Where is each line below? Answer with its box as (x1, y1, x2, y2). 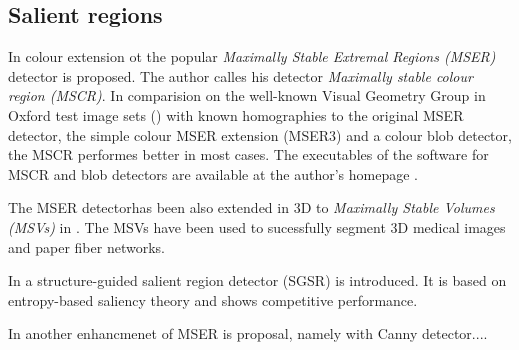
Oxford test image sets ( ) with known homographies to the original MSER (8, 104, 464, 125)
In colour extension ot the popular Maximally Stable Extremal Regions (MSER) (8, 46, 496, 67)
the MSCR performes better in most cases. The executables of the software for (8, 144, 489, 165)
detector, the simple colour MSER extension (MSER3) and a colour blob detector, (8, 124, 512, 145)
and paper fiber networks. (8, 236, 165, 257)
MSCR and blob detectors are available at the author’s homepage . (8, 163, 418, 184)
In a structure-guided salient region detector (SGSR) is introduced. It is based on (8, 270, 507, 291)
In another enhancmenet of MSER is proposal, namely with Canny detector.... (8, 323, 488, 344)
